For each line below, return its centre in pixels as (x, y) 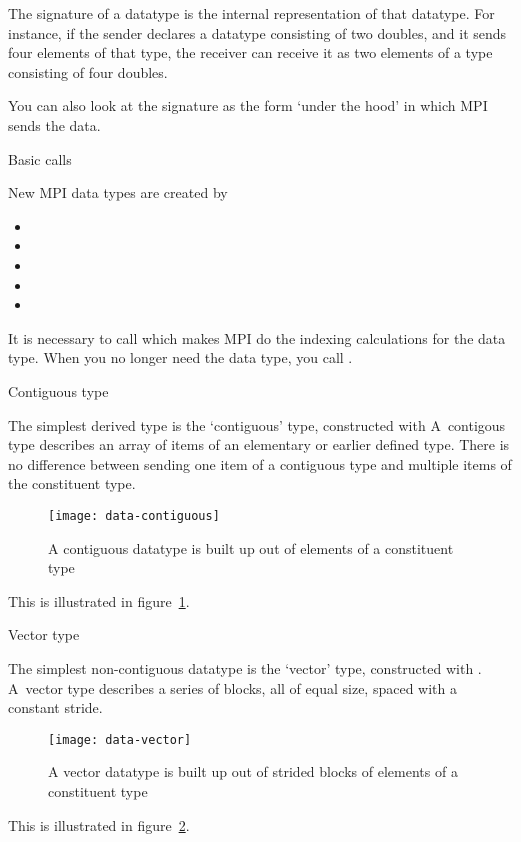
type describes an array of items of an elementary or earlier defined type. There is (259, 444)
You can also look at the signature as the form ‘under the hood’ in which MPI (248, 105)
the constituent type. (72, 483)
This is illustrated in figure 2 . (99, 824)
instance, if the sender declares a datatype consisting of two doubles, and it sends (257, 32)
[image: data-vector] (120, 739)
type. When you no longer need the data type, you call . (180, 357)
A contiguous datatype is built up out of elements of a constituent (251, 547)
